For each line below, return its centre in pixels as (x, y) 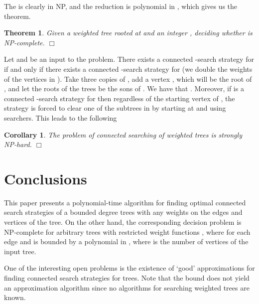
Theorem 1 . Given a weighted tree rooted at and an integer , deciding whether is (128, 33)
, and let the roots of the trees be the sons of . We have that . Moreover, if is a (124, 88)
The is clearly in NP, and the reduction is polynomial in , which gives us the (121, 6)
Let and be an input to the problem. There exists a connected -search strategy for (129, 59)
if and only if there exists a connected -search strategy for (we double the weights (128, 69)
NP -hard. (18, 144)
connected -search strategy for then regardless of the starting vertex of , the (120, 98)
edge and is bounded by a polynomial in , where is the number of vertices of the (126, 241)
